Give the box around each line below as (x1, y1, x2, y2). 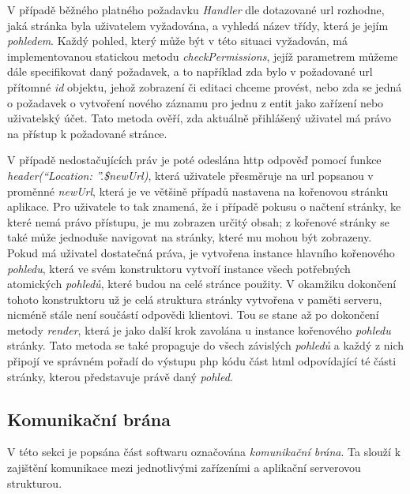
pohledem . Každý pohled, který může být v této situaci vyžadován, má (7, 32, 348, 49)
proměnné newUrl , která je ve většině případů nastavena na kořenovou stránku (7, 182, 389, 199)
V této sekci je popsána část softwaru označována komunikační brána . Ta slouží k (7, 443, 401, 460)
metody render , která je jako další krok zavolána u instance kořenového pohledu (7, 321, 391, 338)
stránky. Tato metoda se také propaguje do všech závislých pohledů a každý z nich (7, 337, 404, 354)
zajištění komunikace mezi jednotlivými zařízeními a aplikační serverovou (7, 459, 361, 476)
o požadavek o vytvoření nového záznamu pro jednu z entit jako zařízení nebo (7, 94, 384, 110)
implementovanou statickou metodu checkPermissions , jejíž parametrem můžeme (7, 47, 398, 64)
